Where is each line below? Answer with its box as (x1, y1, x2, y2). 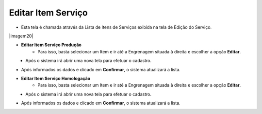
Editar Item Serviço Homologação (21, 75, 91, 81)
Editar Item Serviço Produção (21, 42, 82, 48)
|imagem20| (9, 33, 33, 39)
